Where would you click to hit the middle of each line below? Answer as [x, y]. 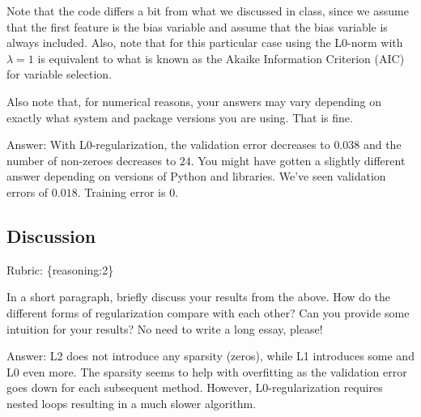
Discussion [51, 235]
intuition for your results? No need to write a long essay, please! [165, 328]
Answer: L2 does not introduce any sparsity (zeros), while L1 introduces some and [210, 356]
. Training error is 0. [128, 191]
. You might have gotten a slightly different [298, 160]
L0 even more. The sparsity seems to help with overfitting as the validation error [207, 371]
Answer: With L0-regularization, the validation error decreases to [168, 145]
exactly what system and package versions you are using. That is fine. [180, 117]
